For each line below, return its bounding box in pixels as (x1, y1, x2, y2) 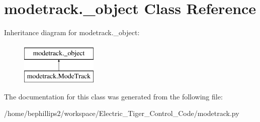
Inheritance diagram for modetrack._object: (4, 27, 140, 38)
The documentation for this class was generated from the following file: (4, 91, 223, 101)
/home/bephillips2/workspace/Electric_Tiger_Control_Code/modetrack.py (4, 108, 239, 118)
